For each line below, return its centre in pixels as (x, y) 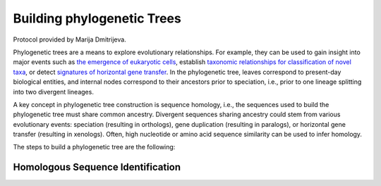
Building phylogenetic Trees (97, 18)
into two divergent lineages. (54, 92)
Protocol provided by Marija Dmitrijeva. (69, 39)
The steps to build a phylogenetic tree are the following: (94, 147)
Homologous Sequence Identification (97, 167)
